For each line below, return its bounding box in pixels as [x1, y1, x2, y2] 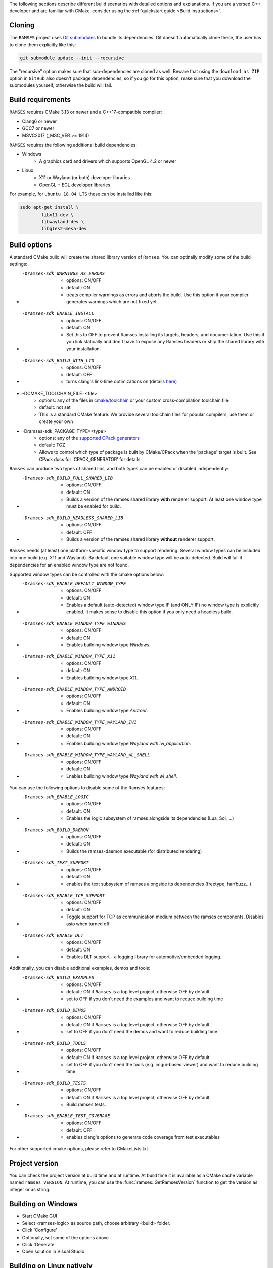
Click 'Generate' [22, 1242, 56, 1248]
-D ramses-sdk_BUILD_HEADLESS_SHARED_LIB [22, 515, 124, 521]
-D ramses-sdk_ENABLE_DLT [22, 932, 83, 938]
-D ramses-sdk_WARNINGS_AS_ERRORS [22, 270, 105, 276]
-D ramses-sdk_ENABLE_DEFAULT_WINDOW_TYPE [22, 581, 126, 586]
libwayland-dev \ [41, 219, 84, 225]
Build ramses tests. [66, 1101, 106, 1107]
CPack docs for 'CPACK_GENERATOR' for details [39, 456, 141, 463]
